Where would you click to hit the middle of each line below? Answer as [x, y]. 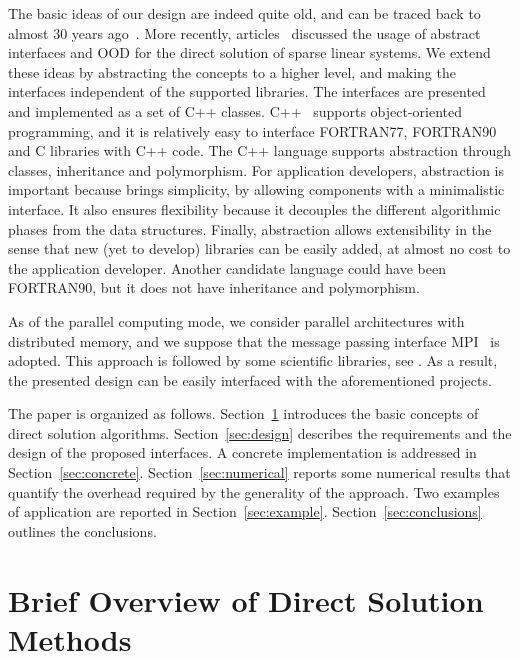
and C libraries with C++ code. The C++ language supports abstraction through [259, 150]
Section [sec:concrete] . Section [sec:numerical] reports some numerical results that [259, 472]
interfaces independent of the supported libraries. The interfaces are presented [247, 91]
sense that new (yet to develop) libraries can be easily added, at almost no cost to [259, 248]
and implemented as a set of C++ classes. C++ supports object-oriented [235, 110]
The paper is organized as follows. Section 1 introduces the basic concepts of [243, 413]
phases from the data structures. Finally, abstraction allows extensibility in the [250, 228]
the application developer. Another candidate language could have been [227, 267]
